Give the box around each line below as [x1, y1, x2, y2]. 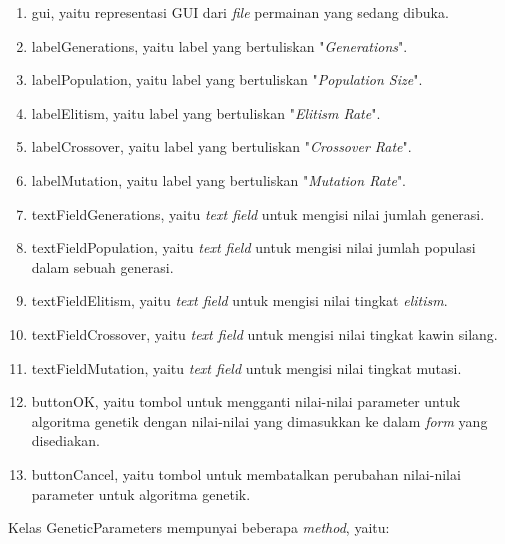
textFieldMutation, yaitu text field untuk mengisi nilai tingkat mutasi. [31, 357, 462, 378]
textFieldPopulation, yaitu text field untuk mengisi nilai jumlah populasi [31, 237, 476, 258]
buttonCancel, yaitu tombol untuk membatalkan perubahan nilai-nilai [31, 463, 461, 484]
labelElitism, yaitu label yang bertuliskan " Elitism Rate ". [31, 102, 381, 123]
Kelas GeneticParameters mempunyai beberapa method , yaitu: [8, 517, 390, 538]
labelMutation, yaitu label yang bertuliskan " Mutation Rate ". [31, 169, 407, 190]
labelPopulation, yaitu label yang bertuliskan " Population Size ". [31, 69, 423, 90]
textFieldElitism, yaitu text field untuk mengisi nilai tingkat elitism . [31, 290, 448, 311]
